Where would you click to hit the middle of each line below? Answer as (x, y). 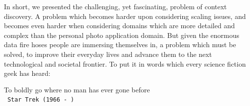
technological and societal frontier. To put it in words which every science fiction (125, 63)
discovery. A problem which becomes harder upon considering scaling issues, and (125, 16)
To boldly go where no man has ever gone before (77, 89)
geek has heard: (27, 73)
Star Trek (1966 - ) (41, 100)
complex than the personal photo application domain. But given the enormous (122, 35)
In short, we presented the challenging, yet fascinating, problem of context (115, 6)
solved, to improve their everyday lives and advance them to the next (108, 54)
